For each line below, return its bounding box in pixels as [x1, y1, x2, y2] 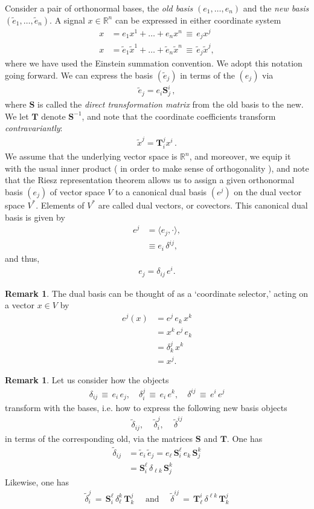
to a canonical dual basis [115, 185, 207, 198]
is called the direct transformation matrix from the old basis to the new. [37, 98, 304, 111]
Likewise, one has [5, 475, 69, 488]
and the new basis [243, 2, 309, 14]
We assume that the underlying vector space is [5, 150, 178, 163]
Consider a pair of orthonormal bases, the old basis [5, 2, 193, 14]
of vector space [50, 185, 105, 198]
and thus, [5, 251, 40, 264]
